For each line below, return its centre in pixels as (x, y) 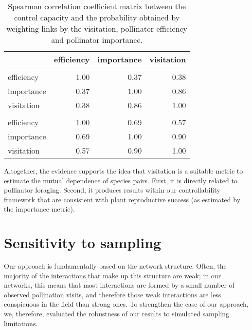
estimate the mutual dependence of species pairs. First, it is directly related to (121, 180)
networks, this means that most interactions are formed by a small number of (119, 285)
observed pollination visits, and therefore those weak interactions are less (113, 294)
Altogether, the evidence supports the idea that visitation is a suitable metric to (124, 171)
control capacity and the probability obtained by (97, 17)
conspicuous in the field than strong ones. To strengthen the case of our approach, (126, 304)
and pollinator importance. (97, 40)
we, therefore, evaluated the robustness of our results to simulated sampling (117, 314)
